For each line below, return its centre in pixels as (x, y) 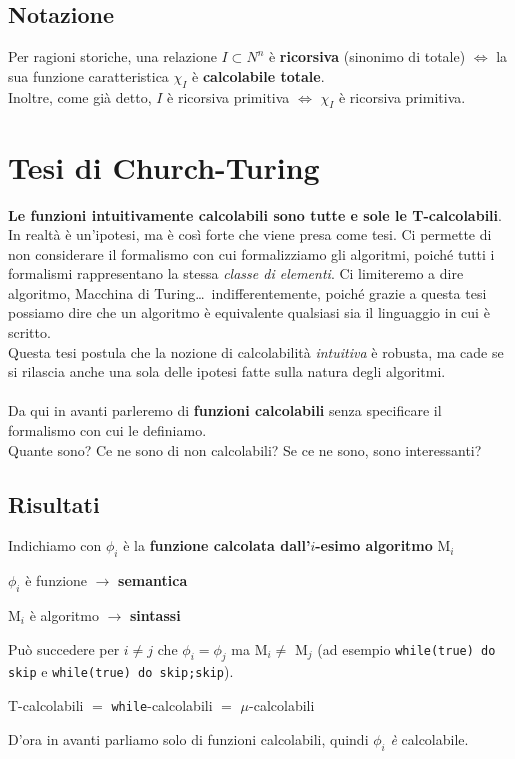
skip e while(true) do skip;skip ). (121, 671)
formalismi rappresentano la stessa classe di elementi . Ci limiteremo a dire (236, 273)
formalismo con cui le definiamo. (107, 430)
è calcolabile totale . (258, 75)
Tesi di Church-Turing (164, 166)
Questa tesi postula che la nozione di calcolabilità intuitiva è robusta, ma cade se (256, 351)
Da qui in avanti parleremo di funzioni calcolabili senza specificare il (225, 410)
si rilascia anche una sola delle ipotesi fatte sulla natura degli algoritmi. (227, 371)
